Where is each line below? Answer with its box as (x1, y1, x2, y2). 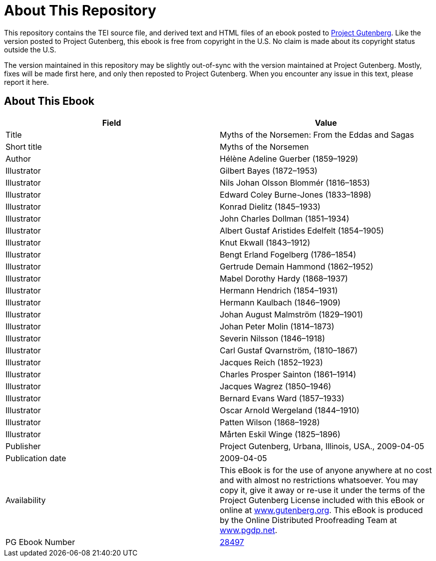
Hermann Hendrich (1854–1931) (220, 285, 338, 295)
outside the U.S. (4, 45, 56, 54)
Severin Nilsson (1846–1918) (220, 333, 325, 343)
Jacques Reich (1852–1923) (220, 357, 323, 367)
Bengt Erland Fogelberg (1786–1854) (220, 249, 356, 260)
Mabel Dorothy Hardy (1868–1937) (220, 273, 348, 283)
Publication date (5, 453, 66, 463)
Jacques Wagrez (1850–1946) (220, 381, 332, 391)
